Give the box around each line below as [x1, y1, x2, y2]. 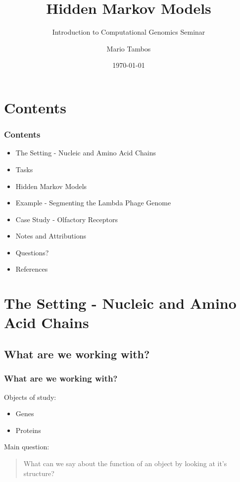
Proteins [15, 425, 41, 435]
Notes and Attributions [15, 231, 86, 241]
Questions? [15, 247, 49, 257]
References [15, 264, 48, 274]
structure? [23, 468, 54, 478]
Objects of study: [4, 391, 56, 402]
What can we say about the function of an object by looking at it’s [23, 458, 227, 468]
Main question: [4, 441, 49, 452]
